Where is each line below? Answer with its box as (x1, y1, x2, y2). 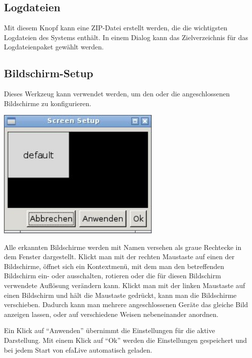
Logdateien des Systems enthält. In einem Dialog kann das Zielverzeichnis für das (4, 32, 249, 42)
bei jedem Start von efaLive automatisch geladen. (4, 344, 152, 355)
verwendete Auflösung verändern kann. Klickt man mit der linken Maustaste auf (4, 280, 245, 290)
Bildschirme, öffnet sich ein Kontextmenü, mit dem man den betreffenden (4, 261, 224, 271)
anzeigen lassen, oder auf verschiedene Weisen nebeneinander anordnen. (4, 309, 219, 319)
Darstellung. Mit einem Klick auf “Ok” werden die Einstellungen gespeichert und (4, 335, 247, 345)
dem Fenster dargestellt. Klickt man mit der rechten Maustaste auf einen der (4, 251, 235, 262)
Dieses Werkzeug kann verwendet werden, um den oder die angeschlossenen (4, 89, 230, 99)
